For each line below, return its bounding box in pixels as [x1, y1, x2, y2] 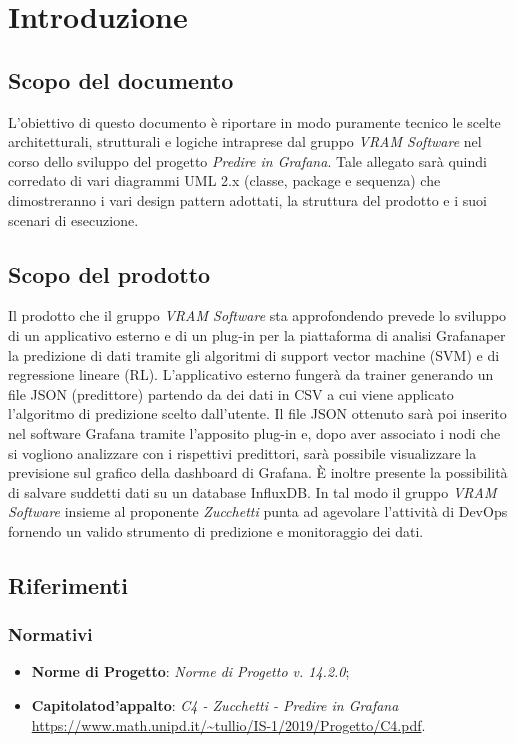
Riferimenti [8, 569, 128, 600]
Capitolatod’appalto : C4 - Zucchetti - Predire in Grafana [31, 695, 399, 716]
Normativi [8, 622, 93, 647]
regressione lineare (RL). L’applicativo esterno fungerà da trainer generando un [8, 364, 494, 385]
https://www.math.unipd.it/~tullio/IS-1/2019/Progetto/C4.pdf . [31, 714, 426, 735]
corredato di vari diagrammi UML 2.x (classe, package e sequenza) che [8, 170, 441, 191]
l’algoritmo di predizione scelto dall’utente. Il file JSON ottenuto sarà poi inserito [8, 403, 507, 424]
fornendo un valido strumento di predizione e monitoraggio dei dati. [8, 520, 424, 541]
